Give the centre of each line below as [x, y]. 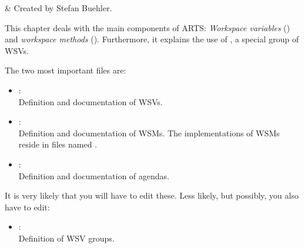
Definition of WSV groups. [66, 238]
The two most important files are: [66, 70]
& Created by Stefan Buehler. [59, 8]
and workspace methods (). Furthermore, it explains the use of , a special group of [152, 39]
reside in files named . [58, 144]
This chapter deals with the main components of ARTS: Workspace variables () [147, 27]
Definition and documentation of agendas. [94, 175]
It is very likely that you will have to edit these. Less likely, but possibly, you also [152, 195]
